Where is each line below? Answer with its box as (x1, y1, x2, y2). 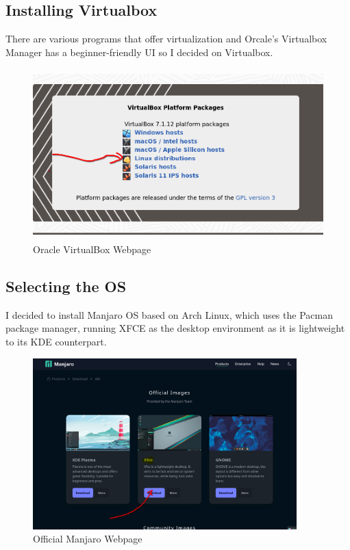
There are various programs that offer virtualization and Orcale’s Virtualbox (5, 31, 327, 46)
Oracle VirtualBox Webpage (33, 241, 151, 256)
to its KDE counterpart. (5, 334, 107, 348)
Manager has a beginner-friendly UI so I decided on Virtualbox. (5, 44, 273, 59)
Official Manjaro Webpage (33, 532, 142, 546)
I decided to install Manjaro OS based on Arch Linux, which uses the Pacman (5, 307, 333, 322)
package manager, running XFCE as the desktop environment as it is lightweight (5, 321, 345, 335)
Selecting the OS (5, 275, 127, 296)
